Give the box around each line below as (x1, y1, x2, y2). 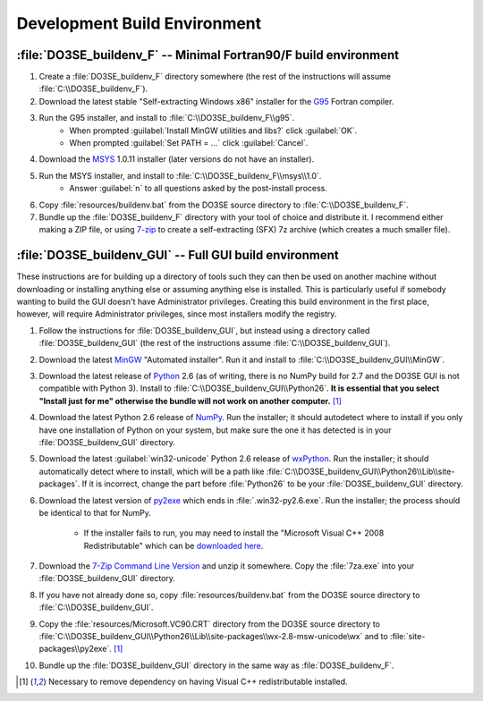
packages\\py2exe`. (38, 644, 112, 655)
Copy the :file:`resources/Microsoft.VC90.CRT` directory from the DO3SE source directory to (38, 618, 380, 629)
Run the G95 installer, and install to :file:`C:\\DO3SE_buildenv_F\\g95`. (38, 113, 295, 123)
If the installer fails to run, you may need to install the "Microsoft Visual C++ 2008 (83, 528, 385, 538)
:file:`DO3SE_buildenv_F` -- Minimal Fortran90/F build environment (16, 47, 400, 63)
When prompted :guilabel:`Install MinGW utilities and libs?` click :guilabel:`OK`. (69, 125, 358, 136)
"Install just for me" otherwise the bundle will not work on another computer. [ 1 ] (38, 395, 342, 406)
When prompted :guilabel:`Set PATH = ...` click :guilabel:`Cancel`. (69, 138, 309, 148)
